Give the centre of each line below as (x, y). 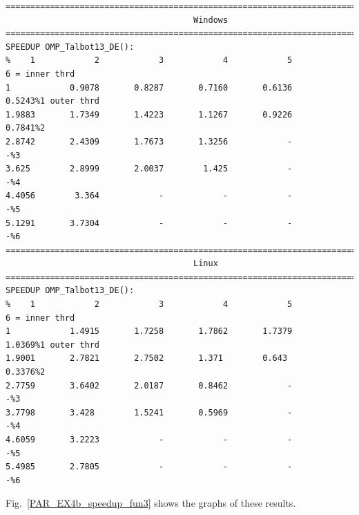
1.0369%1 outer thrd (53, 345)
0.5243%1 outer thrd (53, 101)
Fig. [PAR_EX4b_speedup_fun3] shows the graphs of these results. (151, 503)
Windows (211, 20)
